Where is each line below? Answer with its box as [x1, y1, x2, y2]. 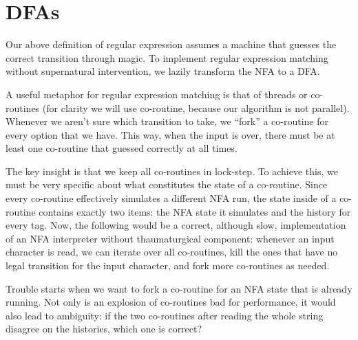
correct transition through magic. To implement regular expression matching [6, 50, 328, 65]
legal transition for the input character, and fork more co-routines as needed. [6, 258, 330, 273]
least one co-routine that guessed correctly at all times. [6, 141, 238, 155]
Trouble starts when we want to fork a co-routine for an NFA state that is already [6, 281, 352, 295]
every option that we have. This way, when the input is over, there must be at [6, 127, 335, 141]
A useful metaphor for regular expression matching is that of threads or [6, 87, 308, 101]
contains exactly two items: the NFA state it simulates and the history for [39, 204, 351, 218]
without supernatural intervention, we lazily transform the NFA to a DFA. [6, 64, 320, 78]
